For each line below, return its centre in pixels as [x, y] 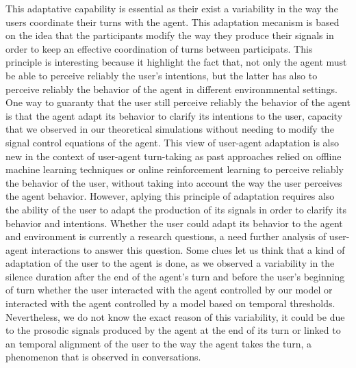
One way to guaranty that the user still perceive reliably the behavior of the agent [178, 102]
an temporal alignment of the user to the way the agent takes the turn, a [159, 343]
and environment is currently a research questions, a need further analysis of [166, 236]
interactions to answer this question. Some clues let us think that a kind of [188, 249]
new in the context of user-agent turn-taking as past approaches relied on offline [174, 156]
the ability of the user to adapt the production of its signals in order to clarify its [176, 209]
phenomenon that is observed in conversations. [103, 357]
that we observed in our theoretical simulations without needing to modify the [170, 129]
